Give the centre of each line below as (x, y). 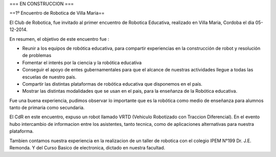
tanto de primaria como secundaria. (47, 108)
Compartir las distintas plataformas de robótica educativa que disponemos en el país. (112, 84)
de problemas (37, 56)
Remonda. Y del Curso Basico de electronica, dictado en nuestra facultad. (87, 148)
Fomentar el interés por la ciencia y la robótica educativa (82, 62)
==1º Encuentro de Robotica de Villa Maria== (57, 13)
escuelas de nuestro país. (49, 77)
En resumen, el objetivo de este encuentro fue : (59, 39)
